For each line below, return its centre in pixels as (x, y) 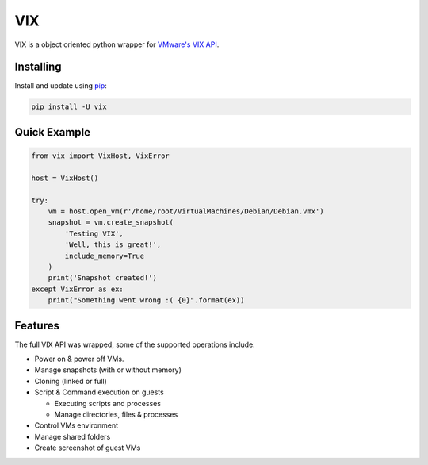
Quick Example (53, 132)
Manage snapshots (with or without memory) (108, 370)
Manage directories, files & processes (116, 414)
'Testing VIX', (94, 233)
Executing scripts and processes (108, 403)
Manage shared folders (73, 436)
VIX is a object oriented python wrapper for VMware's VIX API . (117, 44)
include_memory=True (105, 256)
